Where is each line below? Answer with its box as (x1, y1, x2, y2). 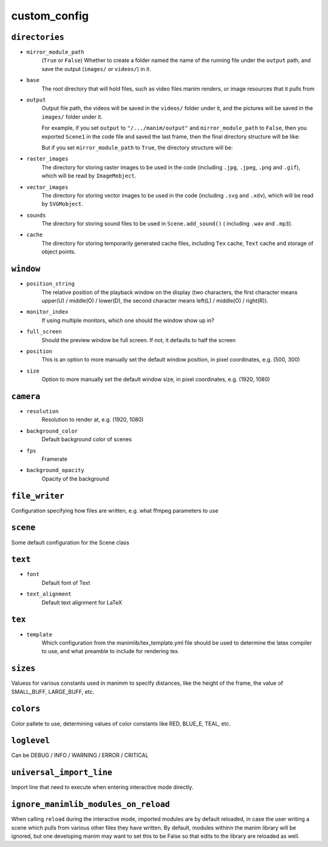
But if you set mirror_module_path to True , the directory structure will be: (41, 143, 233, 151)
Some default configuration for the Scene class (11, 538, 130, 546)
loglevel (11, 736, 50, 746)
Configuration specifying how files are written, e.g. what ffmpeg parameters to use (11, 507, 219, 514)
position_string (26, 280, 75, 287)
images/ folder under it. (41, 113, 103, 120)
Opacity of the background (41, 475, 109, 482)
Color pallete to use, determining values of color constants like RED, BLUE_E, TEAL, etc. (11, 720, 231, 727)
